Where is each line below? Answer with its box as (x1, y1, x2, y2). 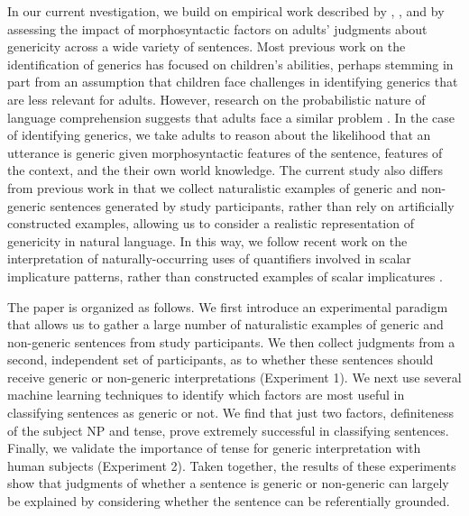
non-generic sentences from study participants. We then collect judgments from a (7, 332, 455, 351)
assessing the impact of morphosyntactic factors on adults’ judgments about (7, 19, 428, 38)
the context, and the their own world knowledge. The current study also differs (7, 161, 444, 180)
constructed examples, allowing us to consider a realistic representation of (7, 214, 414, 233)
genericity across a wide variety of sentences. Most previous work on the (7, 37, 406, 56)
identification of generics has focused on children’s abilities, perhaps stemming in (7, 54, 454, 73)
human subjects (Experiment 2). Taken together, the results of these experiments (7, 456, 456, 475)
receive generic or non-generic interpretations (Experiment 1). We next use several (7, 367, 462, 386)
